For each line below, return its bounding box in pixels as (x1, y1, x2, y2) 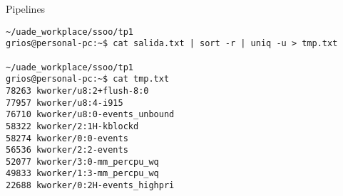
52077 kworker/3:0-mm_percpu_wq (6, 156, 159, 167)
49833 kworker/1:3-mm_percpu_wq (6, 168, 159, 179)
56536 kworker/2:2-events (6, 145, 128, 156)
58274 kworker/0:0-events (6, 133, 128, 143)
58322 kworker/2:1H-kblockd (6, 121, 139, 131)
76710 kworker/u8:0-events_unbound (6, 109, 175, 120)
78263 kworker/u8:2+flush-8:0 (6, 85, 149, 96)
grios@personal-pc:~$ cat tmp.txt (6, 74, 170, 85)
